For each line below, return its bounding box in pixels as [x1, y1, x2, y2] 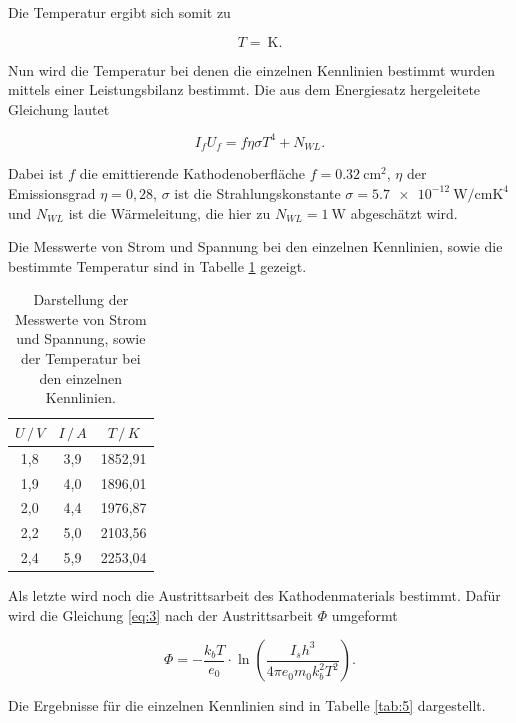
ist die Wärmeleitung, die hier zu [68, 202, 271, 223]
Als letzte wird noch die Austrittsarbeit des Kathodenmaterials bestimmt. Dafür [8, 585, 501, 606]
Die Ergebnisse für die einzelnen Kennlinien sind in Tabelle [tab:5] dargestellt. [8, 695, 486, 716]
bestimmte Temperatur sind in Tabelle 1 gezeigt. [8, 255, 307, 276]
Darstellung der [33, 289, 129, 310]
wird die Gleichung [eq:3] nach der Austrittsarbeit [8, 604, 313, 625]
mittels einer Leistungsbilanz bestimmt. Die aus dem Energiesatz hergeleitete [8, 79, 481, 100]
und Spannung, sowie [16, 328, 146, 349]
